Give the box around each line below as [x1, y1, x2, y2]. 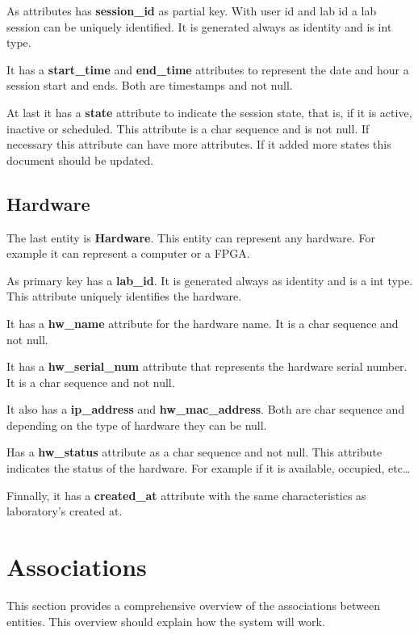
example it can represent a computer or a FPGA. [6, 245, 250, 262]
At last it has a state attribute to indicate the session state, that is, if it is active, [6, 103, 412, 120]
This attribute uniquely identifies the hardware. [6, 288, 242, 305]
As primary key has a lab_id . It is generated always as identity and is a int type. [6, 271, 413, 288]
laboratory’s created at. [6, 503, 123, 519]
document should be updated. [6, 151, 154, 168]
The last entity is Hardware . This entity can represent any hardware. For [6, 229, 376, 246]
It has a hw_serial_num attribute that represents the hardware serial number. [6, 358, 408, 375]
